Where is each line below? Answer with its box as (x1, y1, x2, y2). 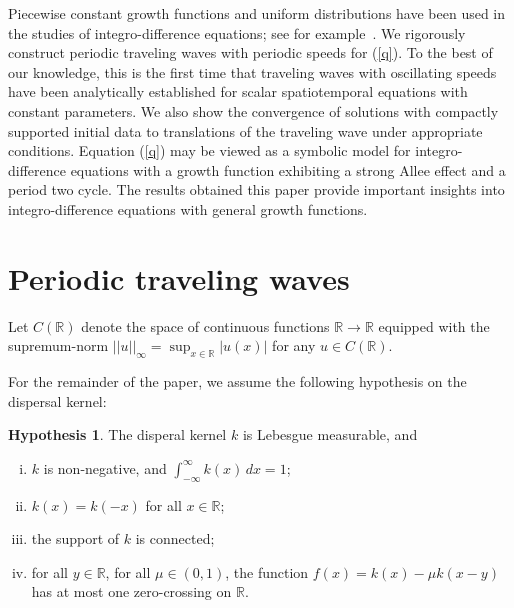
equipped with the (378, 315, 490, 336)
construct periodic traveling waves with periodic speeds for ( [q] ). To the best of (8, 42, 493, 63)
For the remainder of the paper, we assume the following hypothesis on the (8, 371, 467, 392)
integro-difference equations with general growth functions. (8, 198, 368, 219)
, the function (225, 561, 309, 582)
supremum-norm (8, 335, 109, 356)
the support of (31, 528, 120, 549)
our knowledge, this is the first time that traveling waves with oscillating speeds (8, 61, 497, 82)
